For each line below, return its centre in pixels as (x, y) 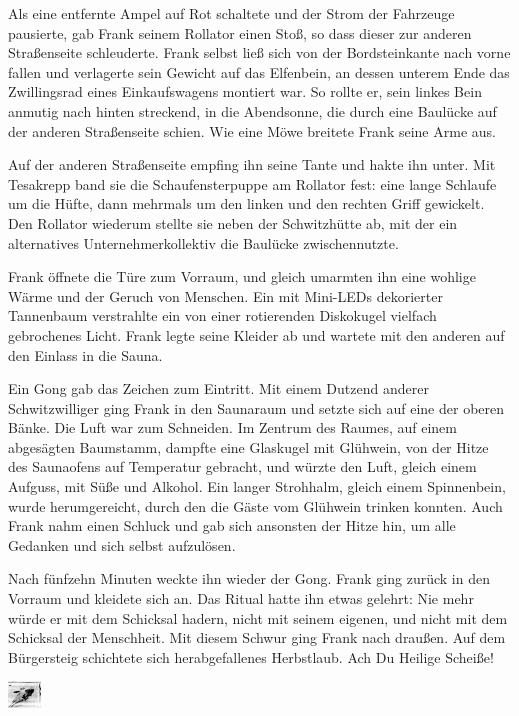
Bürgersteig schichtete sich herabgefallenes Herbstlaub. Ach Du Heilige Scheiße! (251, 656)
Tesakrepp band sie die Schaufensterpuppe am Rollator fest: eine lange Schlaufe (252, 183)
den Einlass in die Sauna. (85, 354)
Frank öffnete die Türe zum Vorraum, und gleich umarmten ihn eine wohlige (242, 276)
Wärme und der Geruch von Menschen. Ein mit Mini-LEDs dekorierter (225, 295)
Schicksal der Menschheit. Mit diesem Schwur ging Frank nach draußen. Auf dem (257, 637)
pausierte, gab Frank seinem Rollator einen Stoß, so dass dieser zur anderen (240, 32)
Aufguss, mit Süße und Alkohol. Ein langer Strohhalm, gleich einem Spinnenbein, (257, 486)
